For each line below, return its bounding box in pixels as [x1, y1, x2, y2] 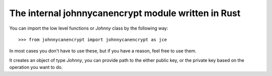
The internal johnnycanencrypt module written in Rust [9, 8, 241, 19]
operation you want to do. [9, 64, 63, 70]
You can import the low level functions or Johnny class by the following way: [9, 25, 169, 31]
